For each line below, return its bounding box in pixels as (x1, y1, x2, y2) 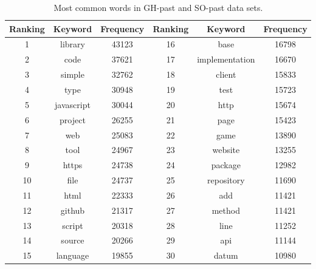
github (60, 203, 85, 216)
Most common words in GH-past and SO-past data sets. (53, 1, 263, 13)
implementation (197, 53, 255, 66)
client (216, 68, 236, 81)
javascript (55, 98, 91, 111)
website (212, 143, 240, 156)
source (61, 234, 84, 247)
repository (207, 174, 245, 186)
